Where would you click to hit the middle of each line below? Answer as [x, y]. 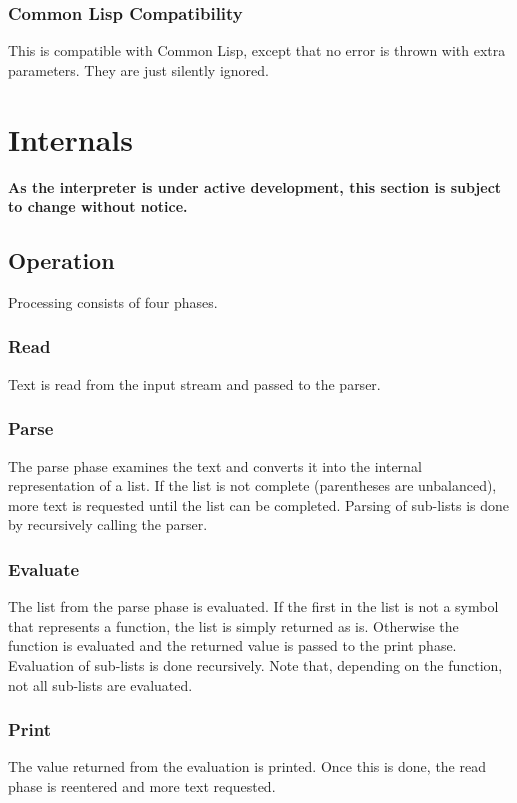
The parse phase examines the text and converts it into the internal [215, 465]
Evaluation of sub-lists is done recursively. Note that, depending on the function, [255, 664]
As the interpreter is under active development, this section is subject [255, 186]
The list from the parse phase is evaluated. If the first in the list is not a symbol [253, 606]
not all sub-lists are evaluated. [100, 684]
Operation [61, 260]
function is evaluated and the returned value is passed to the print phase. [232, 645]
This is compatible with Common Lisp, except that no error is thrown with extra [257, 50]
